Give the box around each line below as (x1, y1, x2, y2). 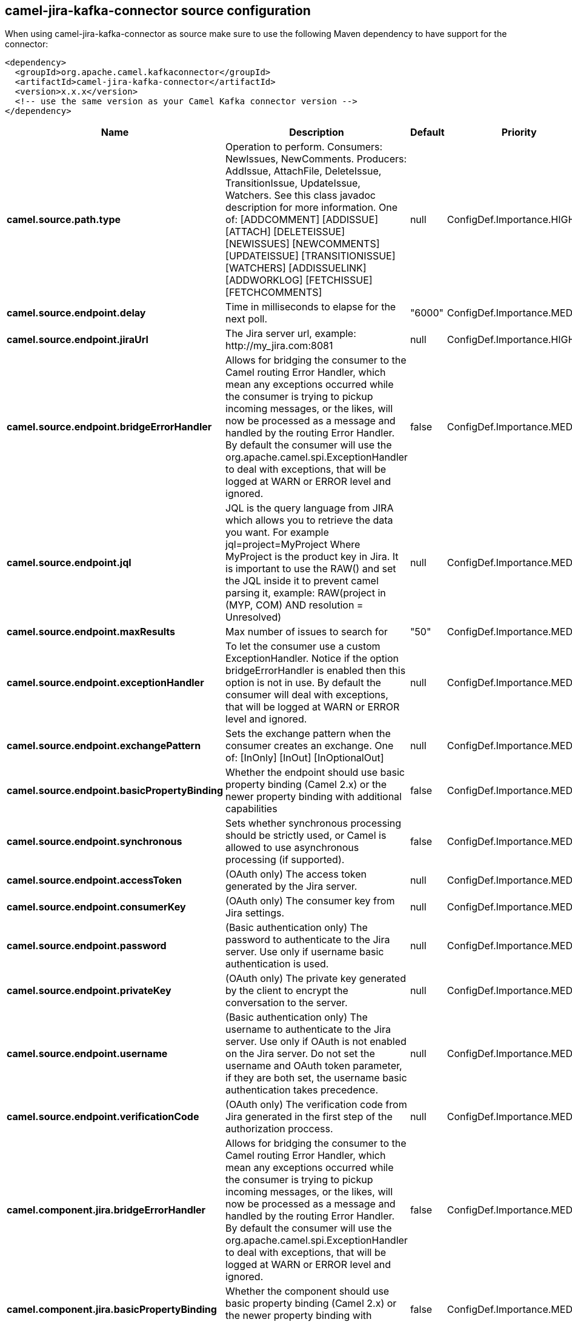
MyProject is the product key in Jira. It (225, 550, 399, 563)
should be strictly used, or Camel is (225, 829, 387, 842)
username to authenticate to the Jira (225, 1023, 391, 1036)
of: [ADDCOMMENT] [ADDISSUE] (225, 213, 378, 226)
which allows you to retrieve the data (225, 514, 393, 527)
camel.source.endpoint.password (7, 940, 167, 952)
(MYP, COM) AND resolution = (225, 599, 364, 612)
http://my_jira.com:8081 (225, 339, 333, 352)
